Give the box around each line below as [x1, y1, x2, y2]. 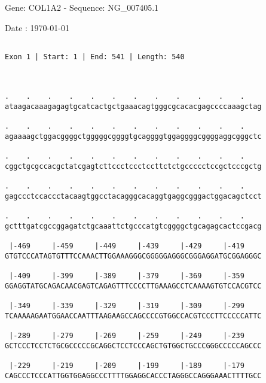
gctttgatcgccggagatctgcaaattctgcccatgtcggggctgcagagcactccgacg [5, 222, 262, 230]
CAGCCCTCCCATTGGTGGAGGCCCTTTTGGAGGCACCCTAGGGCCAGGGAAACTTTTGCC [5, 371, 262, 380]
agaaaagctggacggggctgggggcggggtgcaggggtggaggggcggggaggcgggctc [5, 132, 262, 141]
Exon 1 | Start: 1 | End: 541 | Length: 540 [5, 52, 185, 61]
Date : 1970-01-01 [5, 21, 69, 34]
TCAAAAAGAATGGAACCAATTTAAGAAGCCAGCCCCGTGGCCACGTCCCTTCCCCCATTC [5, 311, 262, 320]
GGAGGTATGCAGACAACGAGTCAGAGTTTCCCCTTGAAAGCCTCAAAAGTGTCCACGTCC [5, 281, 262, 290]
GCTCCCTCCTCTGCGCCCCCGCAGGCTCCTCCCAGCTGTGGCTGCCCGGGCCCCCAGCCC [5, 341, 262, 350]
